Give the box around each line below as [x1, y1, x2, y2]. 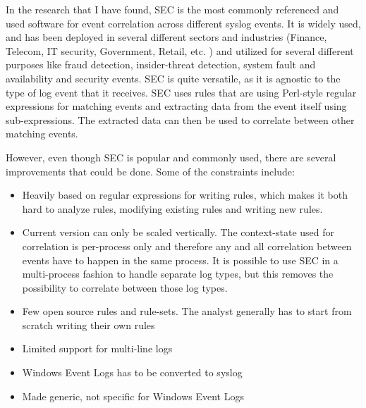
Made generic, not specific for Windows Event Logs [22, 388, 244, 403]
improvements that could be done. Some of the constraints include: [6, 163, 295, 178]
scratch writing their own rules [22, 317, 155, 332]
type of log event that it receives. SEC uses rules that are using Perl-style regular [6, 85, 357, 99]
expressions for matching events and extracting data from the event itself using [6, 99, 347, 113]
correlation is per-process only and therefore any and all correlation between [22, 238, 352, 253]
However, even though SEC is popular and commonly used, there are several [6, 149, 336, 164]
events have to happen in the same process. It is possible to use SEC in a [22, 252, 338, 267]
